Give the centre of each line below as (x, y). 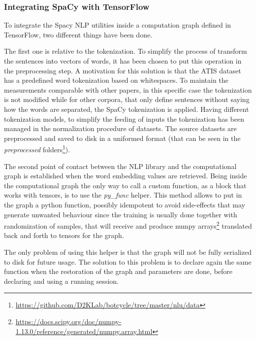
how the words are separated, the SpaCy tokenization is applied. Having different (127, 109)
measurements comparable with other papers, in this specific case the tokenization (128, 89)
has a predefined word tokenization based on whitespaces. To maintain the (116, 80)
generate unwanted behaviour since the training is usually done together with (121, 214)
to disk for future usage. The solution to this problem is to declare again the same (128, 261)
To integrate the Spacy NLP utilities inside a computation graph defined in (118, 25)
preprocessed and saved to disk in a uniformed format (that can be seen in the (122, 138)
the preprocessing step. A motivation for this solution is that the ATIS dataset (123, 70)
